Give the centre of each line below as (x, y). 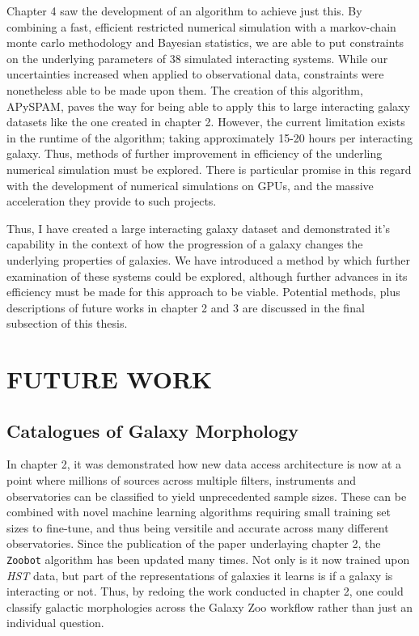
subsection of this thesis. (67, 323)
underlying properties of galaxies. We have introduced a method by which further (208, 259)
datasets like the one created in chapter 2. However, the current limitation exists (206, 122)
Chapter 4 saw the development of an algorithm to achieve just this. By (184, 11)
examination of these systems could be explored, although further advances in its (207, 276)
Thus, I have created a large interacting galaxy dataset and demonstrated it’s (199, 228)
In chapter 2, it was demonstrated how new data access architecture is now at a (204, 464)
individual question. (55, 623)
